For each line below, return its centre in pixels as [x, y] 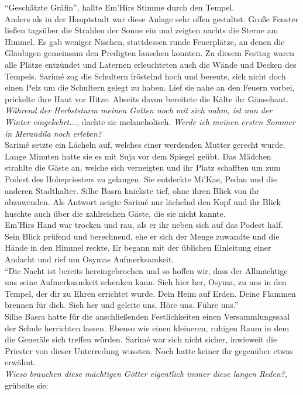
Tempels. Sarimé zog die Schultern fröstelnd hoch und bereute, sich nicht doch [145, 76]
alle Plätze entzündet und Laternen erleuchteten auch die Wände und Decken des [151, 64]
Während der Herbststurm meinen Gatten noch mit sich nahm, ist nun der [139, 110]
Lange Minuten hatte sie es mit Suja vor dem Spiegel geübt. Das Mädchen [138, 156]
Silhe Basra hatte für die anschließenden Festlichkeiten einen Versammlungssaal [147, 316]
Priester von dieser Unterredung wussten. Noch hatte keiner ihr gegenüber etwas [149, 350]
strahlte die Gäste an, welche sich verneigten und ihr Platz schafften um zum [143, 167]
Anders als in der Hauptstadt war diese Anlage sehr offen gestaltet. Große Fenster [152, 18]
